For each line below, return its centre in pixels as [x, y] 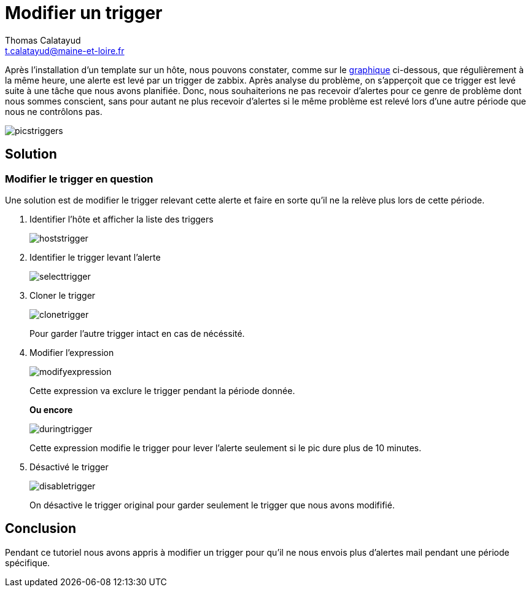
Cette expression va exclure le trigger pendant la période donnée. [162, 390]
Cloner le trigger [63, 295]
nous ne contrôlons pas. [54, 111]
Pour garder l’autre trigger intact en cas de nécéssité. [137, 333]
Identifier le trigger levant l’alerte [95, 257]
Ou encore [51, 409]
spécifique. [28, 562]
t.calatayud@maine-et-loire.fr [65, 50]
